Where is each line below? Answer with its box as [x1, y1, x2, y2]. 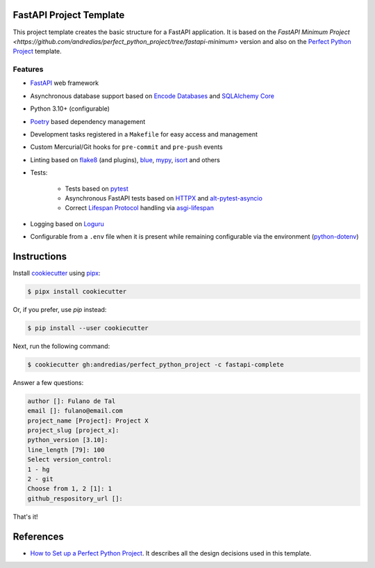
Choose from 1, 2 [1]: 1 [27, 484, 112, 493]
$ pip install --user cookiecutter [27, 324, 149, 332]
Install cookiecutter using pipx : [12, 269, 101, 278]
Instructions [12, 251, 67, 262]
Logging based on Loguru [30, 219, 104, 228]
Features [12, 65, 44, 74]
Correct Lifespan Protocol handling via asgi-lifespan [65, 204, 215, 212]
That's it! [12, 512, 38, 521]
